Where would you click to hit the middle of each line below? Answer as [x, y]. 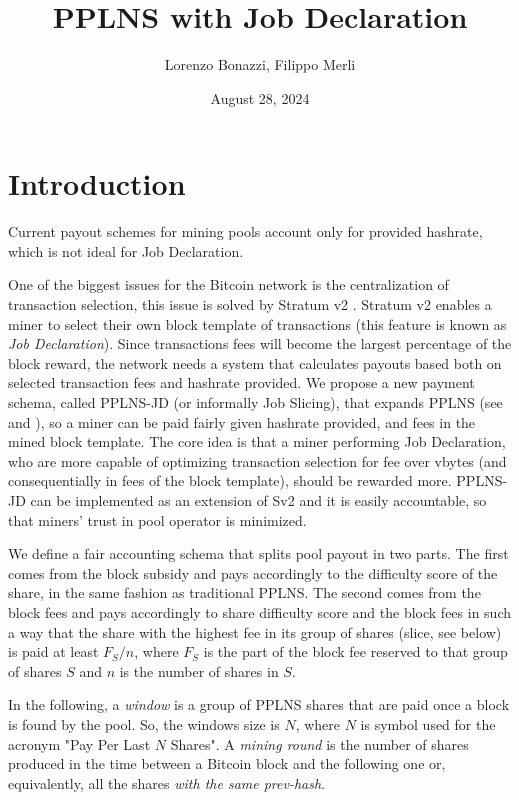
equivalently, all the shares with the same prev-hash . [167, 782]
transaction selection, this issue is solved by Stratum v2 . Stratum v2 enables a [250, 304]
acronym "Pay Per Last [79, 743]
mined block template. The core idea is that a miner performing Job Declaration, [257, 441]
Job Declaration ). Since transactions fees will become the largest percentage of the [260, 343]
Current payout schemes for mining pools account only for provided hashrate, [245, 231]
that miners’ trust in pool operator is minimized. [157, 519]
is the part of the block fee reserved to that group [355, 651]
